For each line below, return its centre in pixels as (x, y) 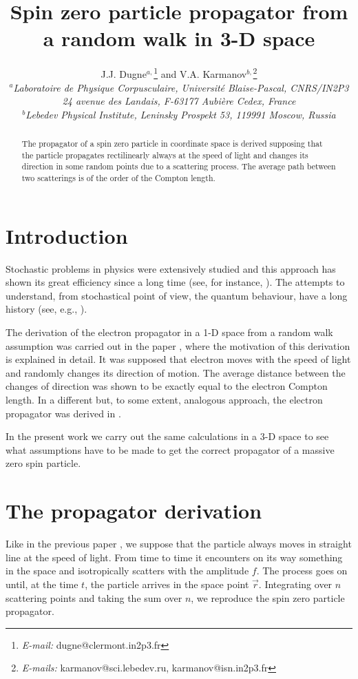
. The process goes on (302, 571)
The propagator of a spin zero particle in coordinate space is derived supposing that (172, 144)
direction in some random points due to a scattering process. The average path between (179, 166)
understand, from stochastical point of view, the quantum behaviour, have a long (177, 295)
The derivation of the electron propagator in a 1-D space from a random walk (169, 332)
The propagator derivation (134, 511)
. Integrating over (295, 584)
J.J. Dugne (124, 73)
